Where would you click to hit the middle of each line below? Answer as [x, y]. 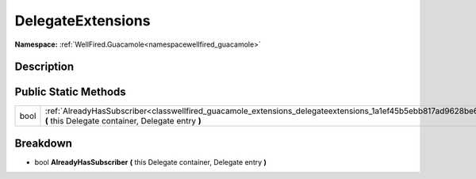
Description [44, 67]
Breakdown [44, 143]
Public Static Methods [70, 92]
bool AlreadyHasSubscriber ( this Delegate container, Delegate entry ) [151, 162]
